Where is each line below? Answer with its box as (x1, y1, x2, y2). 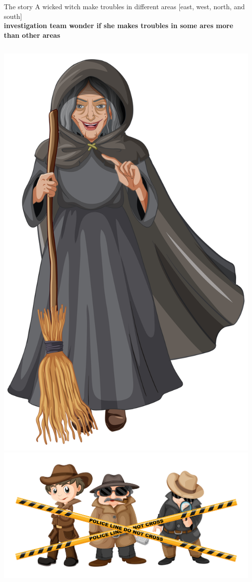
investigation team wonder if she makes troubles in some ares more (4, 20, 234, 31)
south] (4, 11, 22, 21)
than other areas (4, 30, 60, 40)
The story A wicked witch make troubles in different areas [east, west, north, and (4, 1, 245, 11)
